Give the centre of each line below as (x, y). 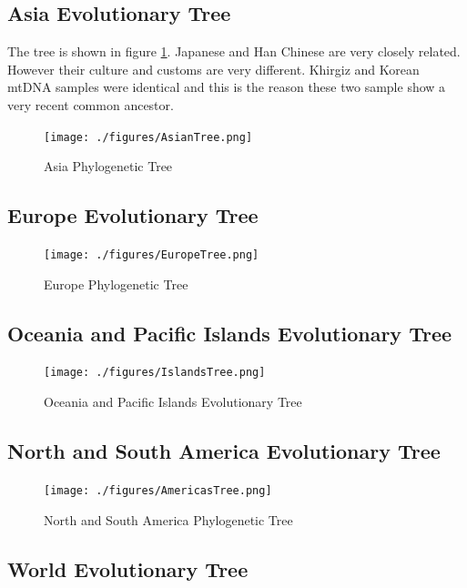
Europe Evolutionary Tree (133, 215)
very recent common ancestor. (91, 104)
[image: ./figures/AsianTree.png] (148, 137)
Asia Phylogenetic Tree (108, 166)
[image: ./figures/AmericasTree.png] (158, 490)
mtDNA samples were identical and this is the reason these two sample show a (227, 87)
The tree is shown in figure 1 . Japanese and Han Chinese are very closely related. (234, 51)
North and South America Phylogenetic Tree (168, 519)
